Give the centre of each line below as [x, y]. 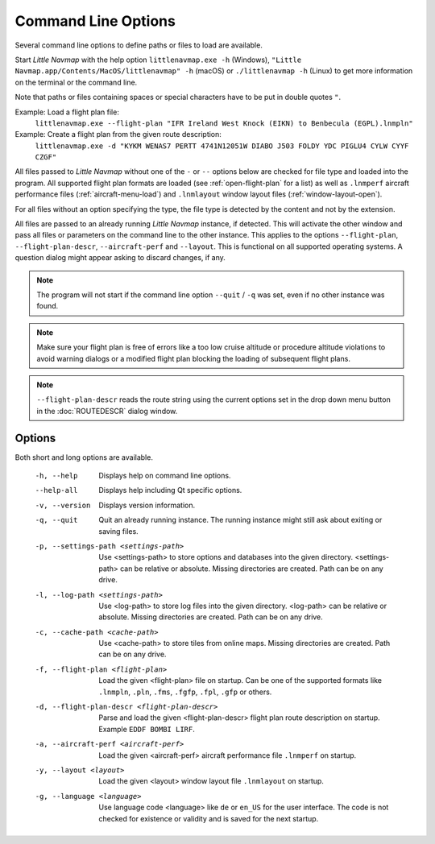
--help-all [56, 490]
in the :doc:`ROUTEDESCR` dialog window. [107, 411]
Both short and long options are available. [84, 457]
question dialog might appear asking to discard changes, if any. [120, 258]
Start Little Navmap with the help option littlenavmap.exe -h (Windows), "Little [158, 60]
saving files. [118, 531]
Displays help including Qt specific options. [170, 490]
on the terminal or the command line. [76, 82]
